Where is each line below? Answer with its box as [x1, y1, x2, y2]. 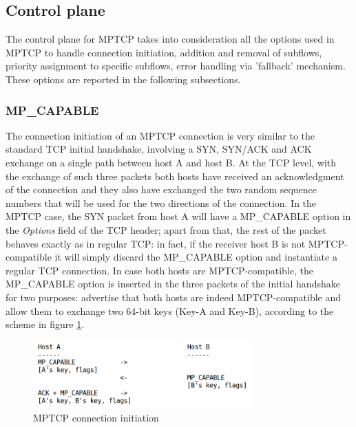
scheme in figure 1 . [6, 317, 85, 331]
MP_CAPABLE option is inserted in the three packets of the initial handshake [6, 276, 340, 291]
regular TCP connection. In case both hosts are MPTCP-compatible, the [6, 263, 313, 277]
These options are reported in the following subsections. [6, 72, 241, 86]
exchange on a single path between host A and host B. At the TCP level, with [6, 155, 337, 169]
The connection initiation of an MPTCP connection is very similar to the [6, 128, 315, 142]
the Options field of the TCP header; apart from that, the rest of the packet [6, 222, 326, 237]
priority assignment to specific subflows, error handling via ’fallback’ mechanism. [6, 58, 346, 73]
